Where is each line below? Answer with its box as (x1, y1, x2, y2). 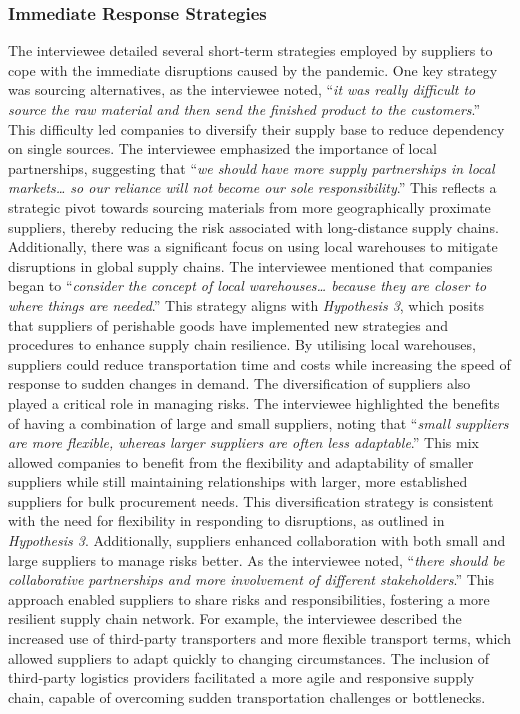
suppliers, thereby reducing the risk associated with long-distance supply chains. (8, 216, 499, 237)
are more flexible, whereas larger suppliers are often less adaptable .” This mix (8, 432, 479, 453)
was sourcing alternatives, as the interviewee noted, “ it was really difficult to (8, 79, 476, 100)
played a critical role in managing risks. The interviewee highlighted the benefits (8, 392, 500, 413)
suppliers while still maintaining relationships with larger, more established (8, 471, 468, 492)
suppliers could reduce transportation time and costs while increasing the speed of (8, 353, 511, 374)
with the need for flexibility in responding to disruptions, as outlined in (8, 510, 445, 531)
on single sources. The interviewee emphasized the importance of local (8, 138, 437, 159)
